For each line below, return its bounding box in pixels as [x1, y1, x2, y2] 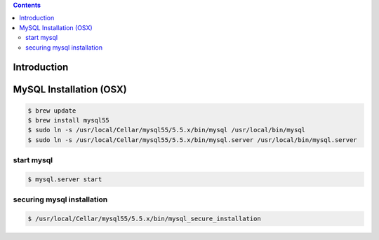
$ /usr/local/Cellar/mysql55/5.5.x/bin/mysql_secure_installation [27, 215, 261, 223]
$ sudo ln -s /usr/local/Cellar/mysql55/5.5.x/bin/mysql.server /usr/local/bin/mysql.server [27, 136, 357, 143]
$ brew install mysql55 [27, 116, 110, 124]
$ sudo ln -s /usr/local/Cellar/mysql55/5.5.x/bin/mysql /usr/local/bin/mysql [27, 126, 305, 134]
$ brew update [27, 106, 77, 115]
